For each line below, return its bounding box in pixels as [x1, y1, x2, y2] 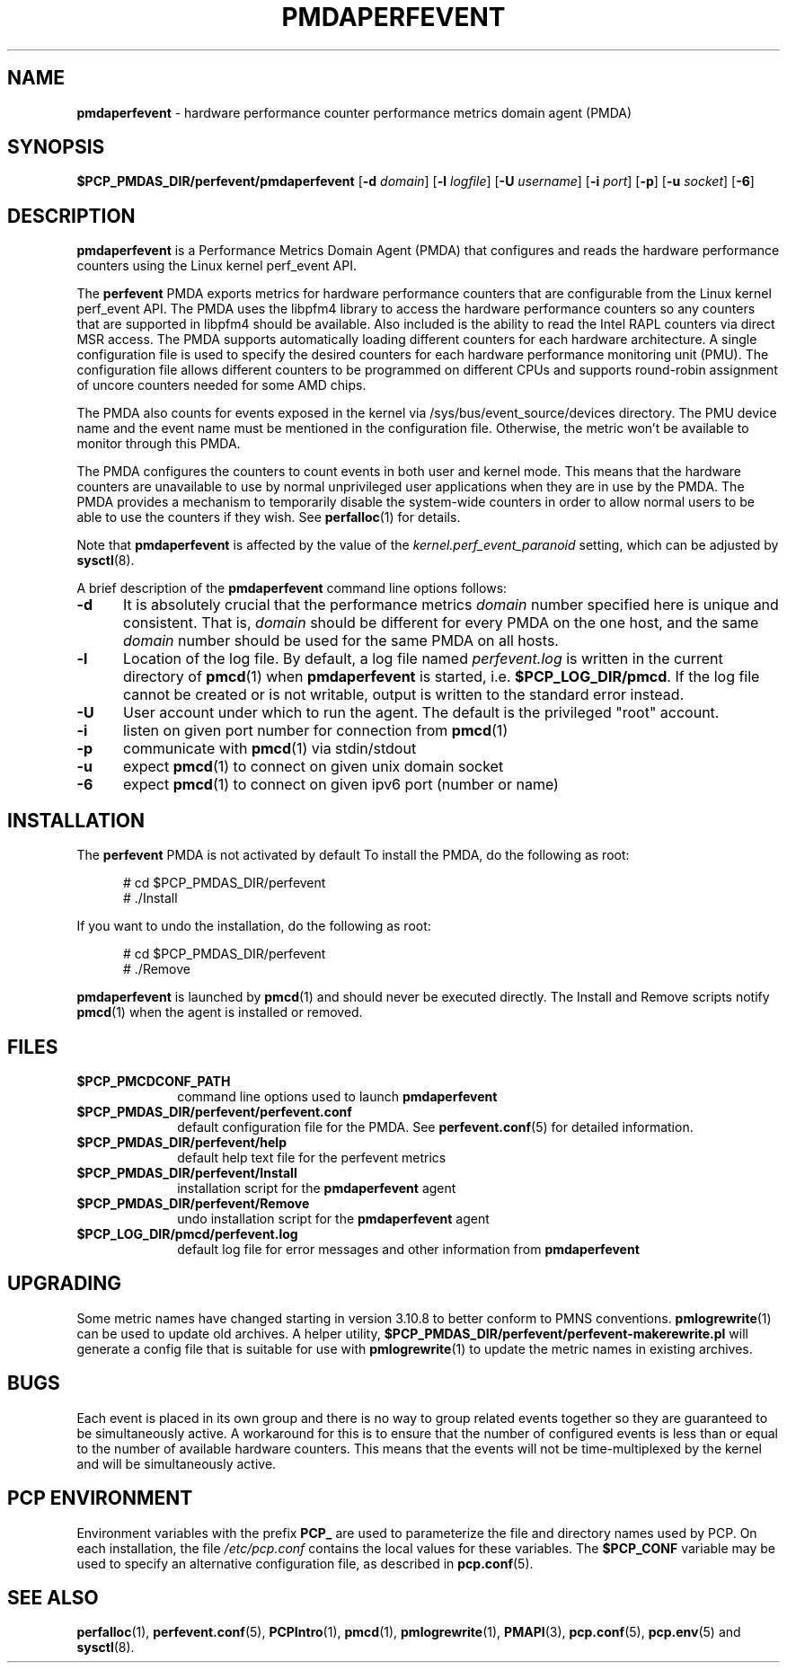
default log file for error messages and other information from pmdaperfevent [177, 1241, 640, 1257]
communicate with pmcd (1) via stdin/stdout [122, 739, 417, 758]
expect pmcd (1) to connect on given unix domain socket [122, 757, 504, 776]
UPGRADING [7, 1272, 122, 1295]
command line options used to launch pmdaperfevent [177, 1088, 498, 1104]
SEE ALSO [7, 1586, 99, 1609]
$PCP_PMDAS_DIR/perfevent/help [76, 1134, 287, 1150]
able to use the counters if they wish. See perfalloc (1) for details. [76, 509, 461, 526]
